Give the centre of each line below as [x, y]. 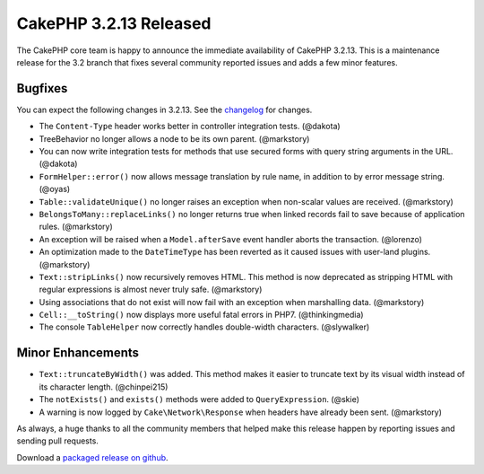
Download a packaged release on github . [93, 457]
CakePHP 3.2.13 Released [114, 23]
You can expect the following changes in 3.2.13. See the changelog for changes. [164, 110]
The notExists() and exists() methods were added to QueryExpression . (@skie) [199, 399]
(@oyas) [55, 189]
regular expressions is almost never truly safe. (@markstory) [151, 290]
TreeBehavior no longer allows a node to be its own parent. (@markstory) [174, 138]
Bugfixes [42, 88]
